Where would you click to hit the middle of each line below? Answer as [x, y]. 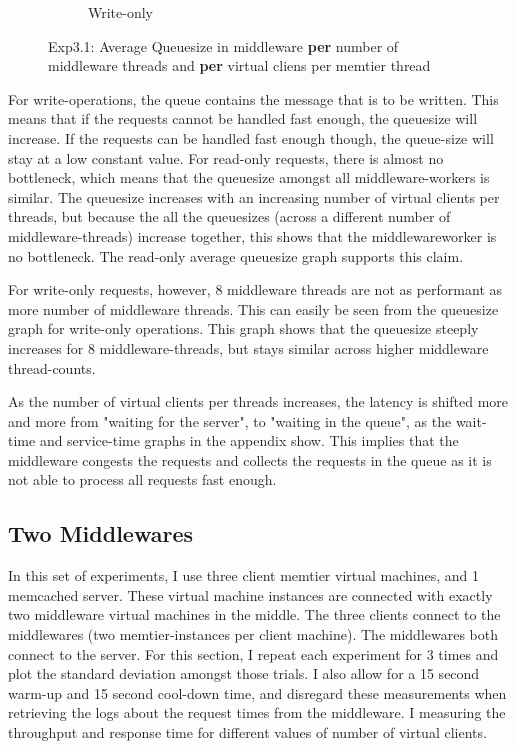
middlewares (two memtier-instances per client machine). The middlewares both [253, 634]
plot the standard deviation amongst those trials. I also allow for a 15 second [244, 673]
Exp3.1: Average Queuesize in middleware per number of [223, 45]
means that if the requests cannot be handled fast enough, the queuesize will [243, 118]
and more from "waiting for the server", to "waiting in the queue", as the [230, 420]
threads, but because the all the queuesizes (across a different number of [229, 216]
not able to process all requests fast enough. [142, 479]
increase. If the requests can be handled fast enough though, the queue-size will [251, 137]
